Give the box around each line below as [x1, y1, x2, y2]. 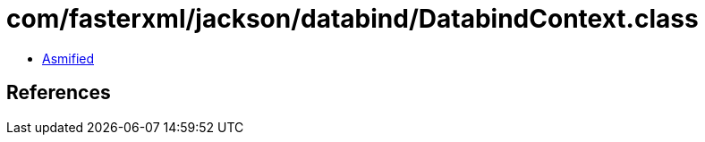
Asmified [42, 50, 95, 66]
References [6, 81, 111, 104]
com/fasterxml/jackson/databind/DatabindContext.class [6, 4, 699, 34]
